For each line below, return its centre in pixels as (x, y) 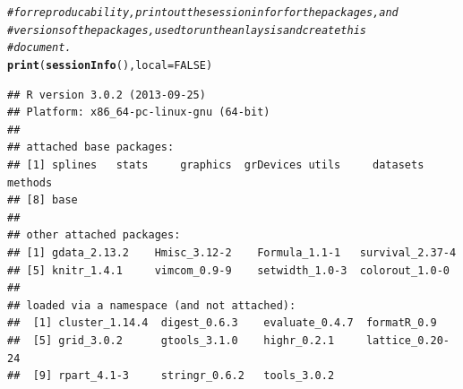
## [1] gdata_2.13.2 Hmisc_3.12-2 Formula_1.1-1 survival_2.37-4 (232, 252)
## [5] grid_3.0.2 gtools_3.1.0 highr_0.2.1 (171, 340)
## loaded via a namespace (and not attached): (152, 305)
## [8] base (43, 200)
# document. (39, 48)
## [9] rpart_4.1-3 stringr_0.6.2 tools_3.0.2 (171, 376)
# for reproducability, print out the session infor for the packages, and (203, 13)
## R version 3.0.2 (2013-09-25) (107, 95)
